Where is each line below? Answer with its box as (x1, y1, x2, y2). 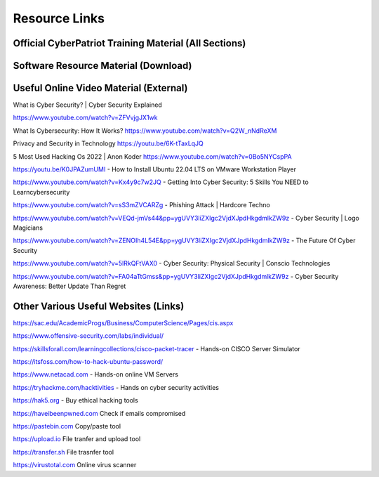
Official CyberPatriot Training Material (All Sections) (13, 37, 246, 49)
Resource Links (13, 11, 105, 26)
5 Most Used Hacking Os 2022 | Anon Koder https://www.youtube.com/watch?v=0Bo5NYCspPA (13, 152, 292, 161)
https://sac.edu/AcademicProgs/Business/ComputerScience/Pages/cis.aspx (13, 318, 234, 327)
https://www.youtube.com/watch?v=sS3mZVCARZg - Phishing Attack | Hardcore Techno (13, 201, 270, 209)
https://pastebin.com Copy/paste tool (13, 422, 121, 430)
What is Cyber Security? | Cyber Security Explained (13, 100, 163, 109)
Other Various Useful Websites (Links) (13, 300, 185, 312)
